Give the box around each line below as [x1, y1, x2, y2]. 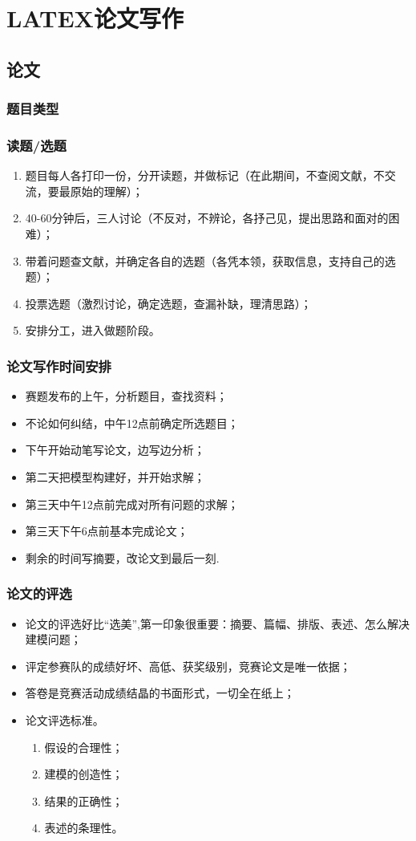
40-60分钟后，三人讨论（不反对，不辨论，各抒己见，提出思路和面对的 [25, 209, 389, 226]
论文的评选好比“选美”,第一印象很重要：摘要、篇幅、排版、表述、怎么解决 [25, 615, 410, 632]
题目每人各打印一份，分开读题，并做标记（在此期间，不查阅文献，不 [25, 167, 385, 184]
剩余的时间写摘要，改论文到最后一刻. [25, 549, 220, 566]
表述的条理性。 [44, 819, 123, 836]
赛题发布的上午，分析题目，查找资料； [25, 388, 228, 404]
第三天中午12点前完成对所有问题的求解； [25, 495, 239, 512]
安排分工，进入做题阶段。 [25, 322, 160, 339]
